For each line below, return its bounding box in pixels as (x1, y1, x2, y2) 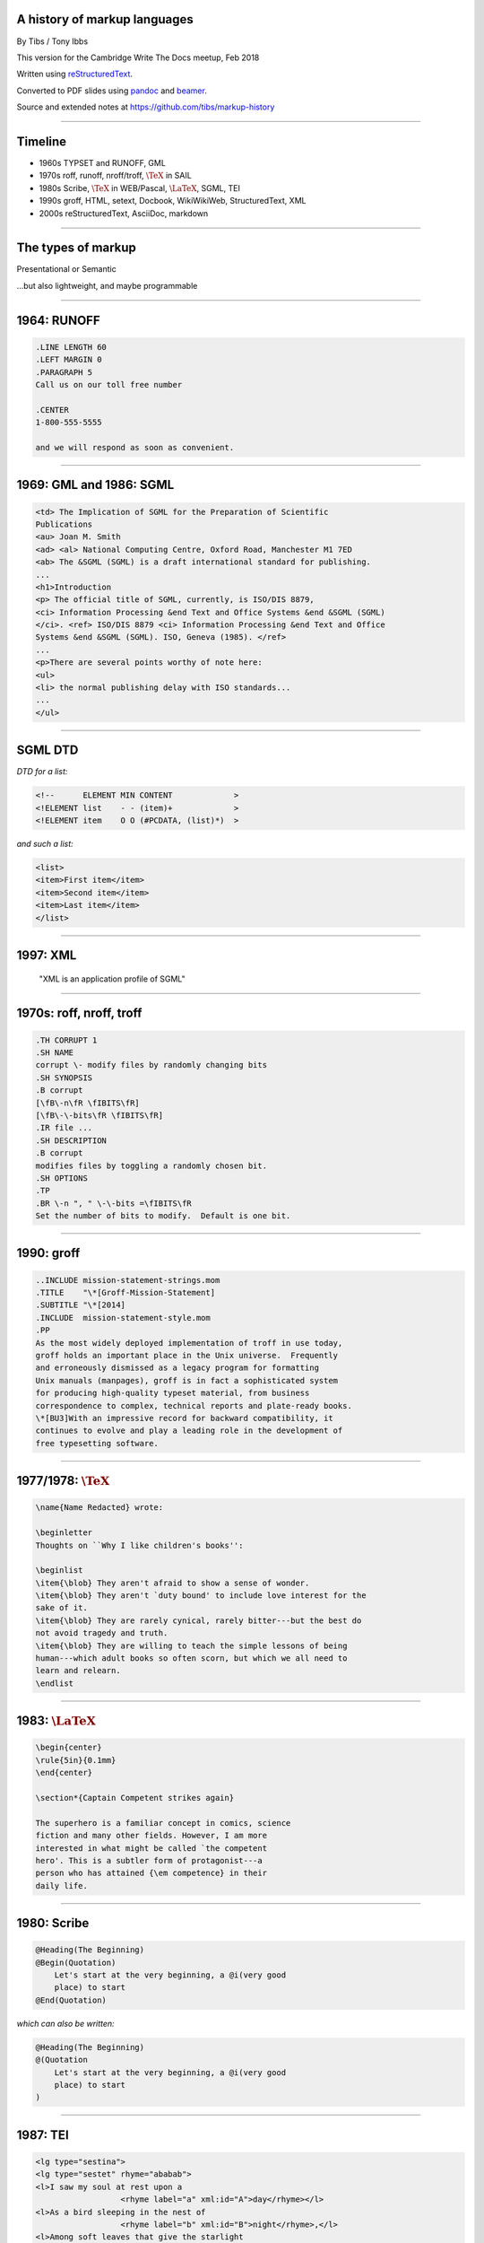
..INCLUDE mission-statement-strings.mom (35, 1275, 220, 1285)
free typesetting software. (35, 1438, 159, 1448)
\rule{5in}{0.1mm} (35, 1755, 117, 1765)
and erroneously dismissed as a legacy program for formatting (35, 1363, 320, 1373)
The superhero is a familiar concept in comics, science (35, 1818, 291, 1828)
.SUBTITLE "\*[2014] (35, 1300, 125, 1310)
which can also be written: (16, 2018, 116, 2029)
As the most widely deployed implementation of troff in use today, (35, 1338, 343, 1348)
